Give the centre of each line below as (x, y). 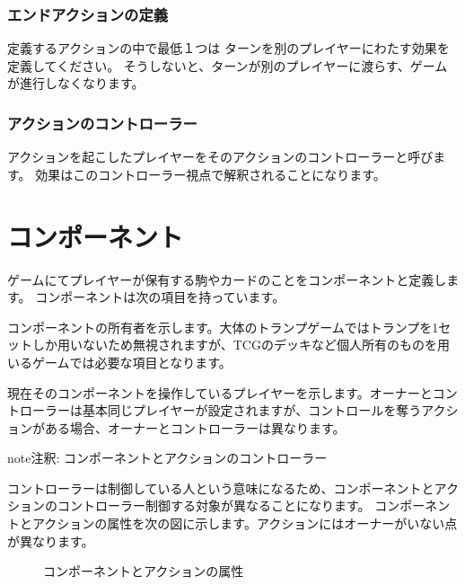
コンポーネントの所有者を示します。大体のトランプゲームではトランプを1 (223, 327)
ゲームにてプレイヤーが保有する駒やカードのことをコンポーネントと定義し (227, 279)
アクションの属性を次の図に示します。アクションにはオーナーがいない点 (245, 523)
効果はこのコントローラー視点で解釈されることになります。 (211, 174)
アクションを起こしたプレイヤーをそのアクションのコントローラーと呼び (220, 157)
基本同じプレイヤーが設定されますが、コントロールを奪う (252, 410)
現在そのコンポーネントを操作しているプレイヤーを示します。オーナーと (220, 392)
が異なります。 (51, 541)
